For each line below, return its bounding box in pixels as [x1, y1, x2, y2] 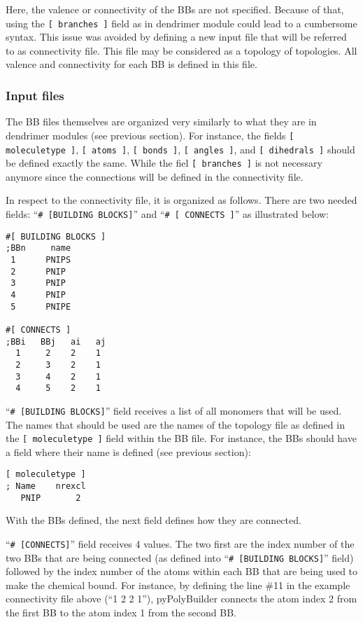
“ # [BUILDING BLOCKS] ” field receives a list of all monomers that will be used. [6, 403, 342, 417]
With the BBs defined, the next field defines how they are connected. [6, 513, 301, 527]
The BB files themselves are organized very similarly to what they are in [6, 114, 317, 129]
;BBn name [6, 243, 71, 254]
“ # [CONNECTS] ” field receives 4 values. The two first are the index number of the [6, 536, 355, 551]
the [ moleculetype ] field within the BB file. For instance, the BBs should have [6, 431, 357, 445]
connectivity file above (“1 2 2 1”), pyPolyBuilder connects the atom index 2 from [6, 591, 357, 606]
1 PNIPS [10, 254, 71, 265]
